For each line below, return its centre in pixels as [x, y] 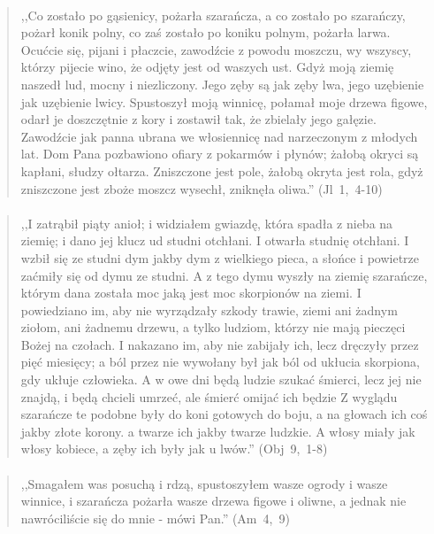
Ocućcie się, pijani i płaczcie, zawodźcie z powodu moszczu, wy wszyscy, [216, 49]
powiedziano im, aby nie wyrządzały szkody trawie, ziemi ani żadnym [209, 310]
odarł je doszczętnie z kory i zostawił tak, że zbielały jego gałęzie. [198, 119]
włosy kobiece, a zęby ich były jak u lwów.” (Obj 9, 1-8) [174, 449]
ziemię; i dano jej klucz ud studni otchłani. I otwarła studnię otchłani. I [215, 240]
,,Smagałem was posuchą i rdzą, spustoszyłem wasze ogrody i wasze [204, 483]
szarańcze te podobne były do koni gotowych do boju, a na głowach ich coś [224, 414]
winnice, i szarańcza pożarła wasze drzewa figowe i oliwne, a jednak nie [213, 501]
